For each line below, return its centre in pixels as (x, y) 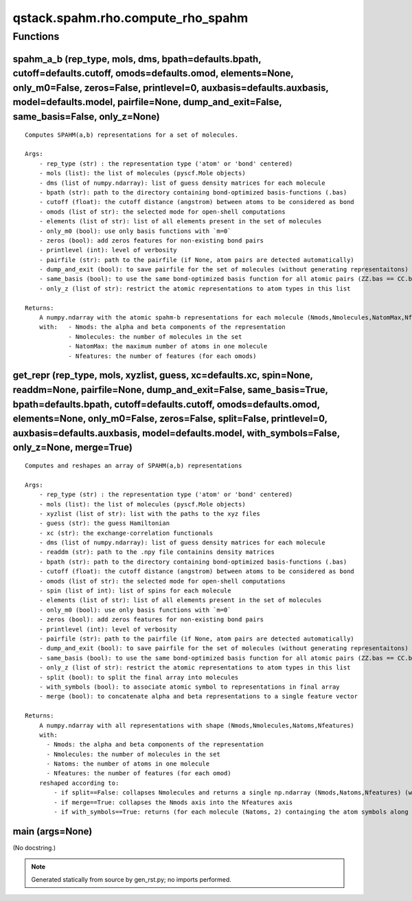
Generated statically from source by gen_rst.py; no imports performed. (131, 879)
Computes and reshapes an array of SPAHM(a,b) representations (134, 465)
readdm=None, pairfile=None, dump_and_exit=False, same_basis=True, (171, 389)
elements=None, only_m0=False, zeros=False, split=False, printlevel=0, (170, 419)
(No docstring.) (34, 847)
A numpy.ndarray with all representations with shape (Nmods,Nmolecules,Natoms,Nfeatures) (197, 725)
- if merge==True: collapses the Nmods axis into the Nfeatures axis (173, 802)
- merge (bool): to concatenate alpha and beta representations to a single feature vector (198, 697)
